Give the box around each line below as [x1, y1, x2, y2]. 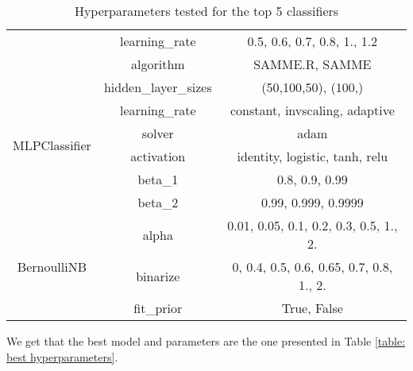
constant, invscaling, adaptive [230, 101, 395, 119]
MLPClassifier [13, 135, 91, 154]
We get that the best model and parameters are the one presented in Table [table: [6, 333, 406, 349]
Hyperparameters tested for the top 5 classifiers [74, 2, 339, 20]
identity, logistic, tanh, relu [237, 147, 388, 165]
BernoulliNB [17, 257, 87, 276]
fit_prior [133, 299, 183, 317]
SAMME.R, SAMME [253, 55, 372, 73]
